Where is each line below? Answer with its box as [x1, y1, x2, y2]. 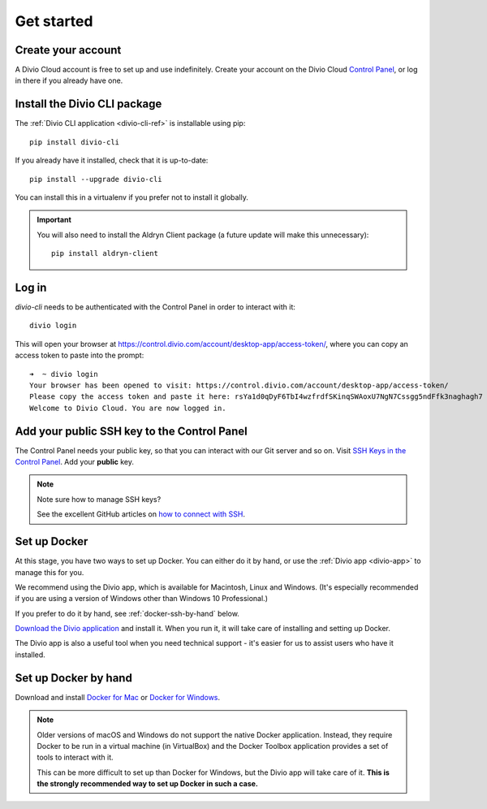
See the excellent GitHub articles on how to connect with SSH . [37, 509, 245, 519]
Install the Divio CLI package [15, 97, 162, 111]
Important [37, 215, 72, 225]
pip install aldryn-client [51, 249, 158, 258]
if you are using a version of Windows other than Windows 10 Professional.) [15, 594, 268, 604]
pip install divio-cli [29, 137, 120, 146]
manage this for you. [15, 567, 84, 577]
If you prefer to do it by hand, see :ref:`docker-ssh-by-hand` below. [15, 608, 239, 618]
